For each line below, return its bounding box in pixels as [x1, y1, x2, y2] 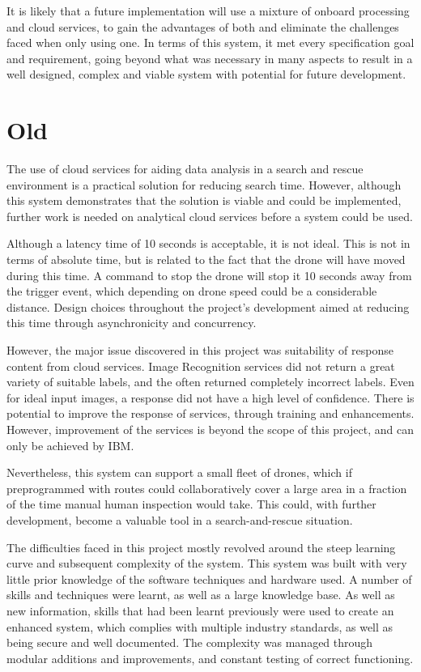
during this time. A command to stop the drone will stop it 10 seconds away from [6, 266, 412, 283]
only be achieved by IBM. [6, 436, 134, 453]
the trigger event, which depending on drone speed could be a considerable [6, 283, 377, 300]
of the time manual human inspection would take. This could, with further [6, 495, 376, 513]
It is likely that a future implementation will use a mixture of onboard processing [6, 2, 410, 19]
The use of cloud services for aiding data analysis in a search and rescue [6, 160, 364, 177]
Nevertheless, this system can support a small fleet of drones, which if [6, 464, 352, 481]
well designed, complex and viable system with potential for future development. [6, 66, 406, 83]
